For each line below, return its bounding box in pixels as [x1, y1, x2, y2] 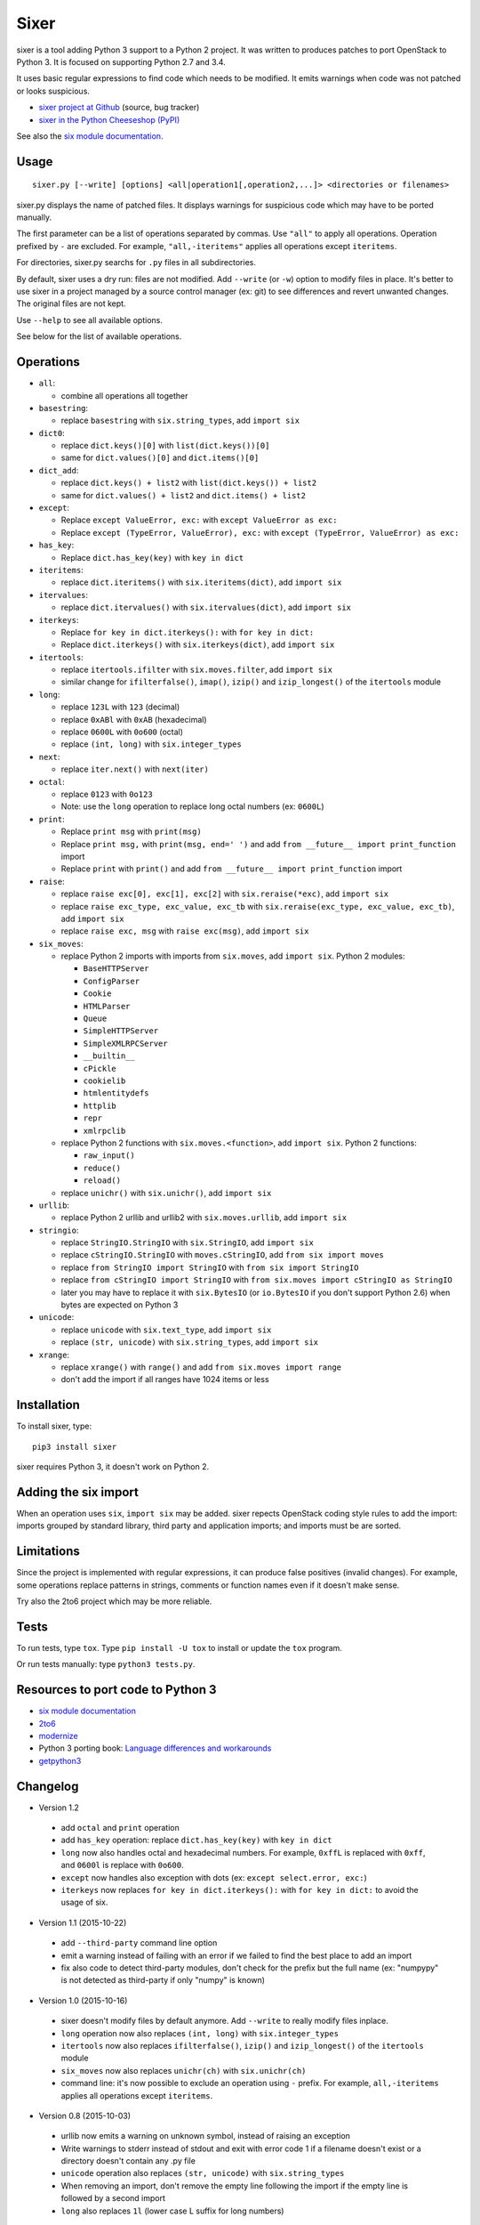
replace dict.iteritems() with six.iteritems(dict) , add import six [60, 577, 342, 587]
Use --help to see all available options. [16, 314, 164, 325]
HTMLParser [83, 1001, 131, 1011]
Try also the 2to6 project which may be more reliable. [16, 1596, 212, 1606]
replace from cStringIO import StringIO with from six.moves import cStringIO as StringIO [60, 1274, 453, 1285]
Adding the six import [16, 1485, 140, 1500]
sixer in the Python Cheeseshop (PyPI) [38, 114, 180, 125]
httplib [83, 1100, 117, 1111]
